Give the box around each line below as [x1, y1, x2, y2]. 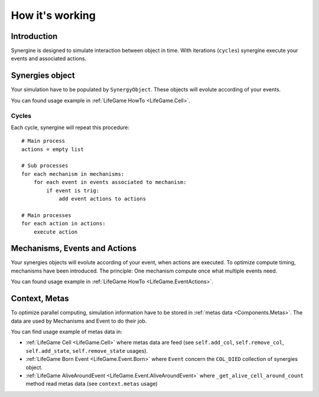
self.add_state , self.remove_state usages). [25, 347, 148, 354]
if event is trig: [46, 187, 100, 194]
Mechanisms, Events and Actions [11, 244, 137, 254]
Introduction [11, 31, 58, 41]
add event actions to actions [58, 195, 147, 202]
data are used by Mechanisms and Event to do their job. [11, 317, 147, 324]
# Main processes [21, 212, 71, 218]
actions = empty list [21, 146, 84, 153]
